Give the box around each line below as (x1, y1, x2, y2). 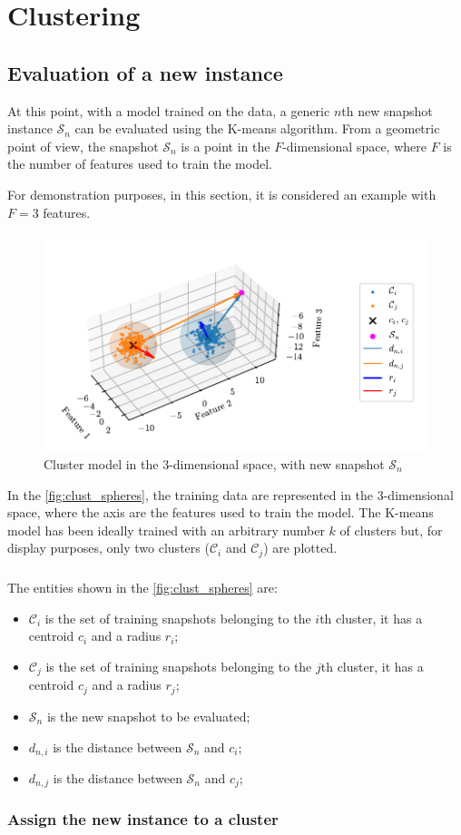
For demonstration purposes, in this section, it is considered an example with (7, 184, 436, 203)
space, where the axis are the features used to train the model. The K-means (7, 503, 434, 522)
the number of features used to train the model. (7, 154, 272, 173)
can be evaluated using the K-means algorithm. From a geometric (74, 119, 440, 138)
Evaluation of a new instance (7, 58, 283, 86)
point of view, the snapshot (7, 136, 159, 155)
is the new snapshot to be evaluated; (46, 706, 250, 725)
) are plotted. (263, 538, 338, 557)
